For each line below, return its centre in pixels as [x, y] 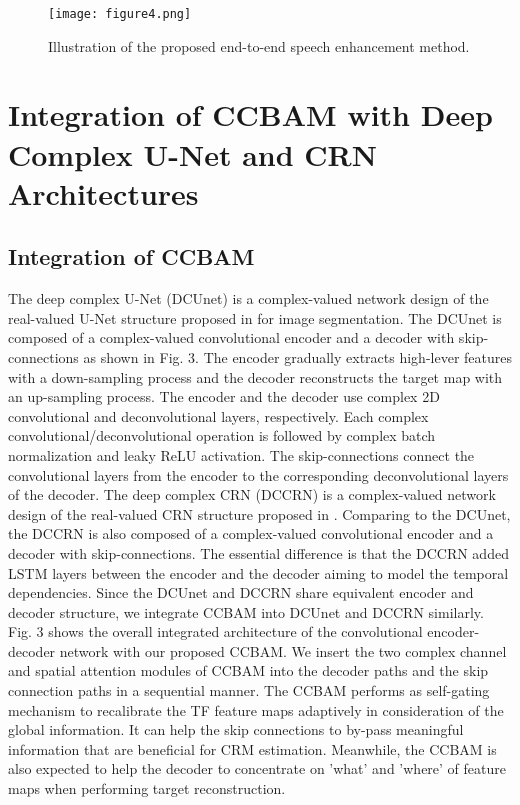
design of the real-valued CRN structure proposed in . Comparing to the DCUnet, [259, 513]
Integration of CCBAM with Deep [250, 114]
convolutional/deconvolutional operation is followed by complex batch [222, 435]
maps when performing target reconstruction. [147, 788]
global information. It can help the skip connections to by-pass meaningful [236, 729]
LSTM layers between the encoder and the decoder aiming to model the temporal [258, 572]
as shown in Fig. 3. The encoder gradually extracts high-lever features [297, 356]
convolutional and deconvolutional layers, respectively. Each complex [218, 415]
